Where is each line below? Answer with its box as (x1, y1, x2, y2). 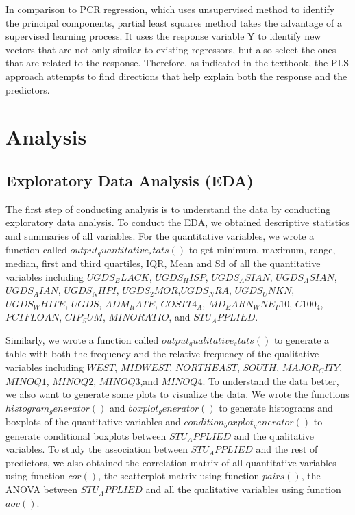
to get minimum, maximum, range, (188, 242, 336, 256)
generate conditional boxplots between (5, 428, 167, 442)
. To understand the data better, (202, 373, 339, 388)
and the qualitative (234, 428, 315, 442)
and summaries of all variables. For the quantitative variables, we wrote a (5, 228, 315, 242)
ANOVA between (5, 482, 77, 497)
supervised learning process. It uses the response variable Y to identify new (5, 29, 321, 43)
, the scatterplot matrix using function (98, 468, 260, 483)
